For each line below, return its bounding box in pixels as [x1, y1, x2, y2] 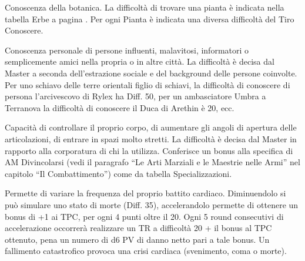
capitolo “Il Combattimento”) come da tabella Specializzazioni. [5, 167, 232, 179]
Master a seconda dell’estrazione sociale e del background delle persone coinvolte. [5, 66, 297, 79]
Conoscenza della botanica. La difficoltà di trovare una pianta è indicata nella [5, 1, 284, 13]
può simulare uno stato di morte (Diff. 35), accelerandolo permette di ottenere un [5, 198, 299, 210]
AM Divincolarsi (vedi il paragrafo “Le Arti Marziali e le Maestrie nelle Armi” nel [5, 156, 300, 168]
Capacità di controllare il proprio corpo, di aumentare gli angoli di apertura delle [5, 121, 297, 133]
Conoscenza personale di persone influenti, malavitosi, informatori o [5, 43, 249, 56]
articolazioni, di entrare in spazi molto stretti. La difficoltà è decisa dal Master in [5, 132, 297, 145]
